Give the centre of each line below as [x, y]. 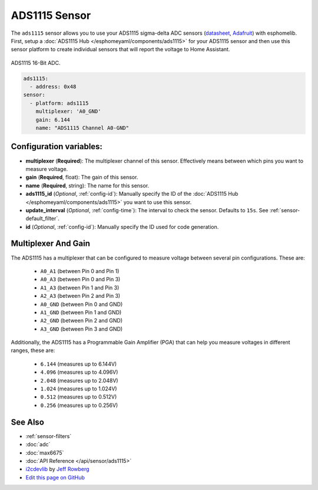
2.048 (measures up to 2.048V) [79, 380]
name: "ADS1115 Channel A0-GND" [82, 128]
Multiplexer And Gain [51, 244]
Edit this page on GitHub [55, 477]
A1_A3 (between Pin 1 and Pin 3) [80, 287]
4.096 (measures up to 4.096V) [79, 372]
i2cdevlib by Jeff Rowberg [57, 469]
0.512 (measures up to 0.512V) [79, 397]
